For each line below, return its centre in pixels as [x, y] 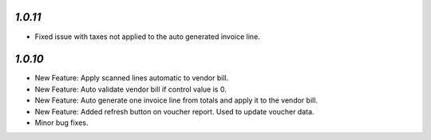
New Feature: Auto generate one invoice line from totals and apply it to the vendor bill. [176, 100]
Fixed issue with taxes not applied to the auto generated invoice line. [148, 37]
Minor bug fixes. [61, 122]
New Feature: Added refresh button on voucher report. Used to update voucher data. [174, 111]
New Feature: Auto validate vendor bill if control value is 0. [130, 89]
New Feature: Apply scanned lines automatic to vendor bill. [132, 78]
